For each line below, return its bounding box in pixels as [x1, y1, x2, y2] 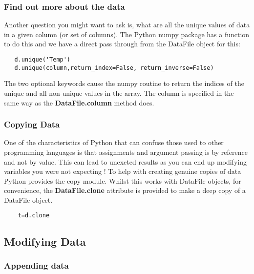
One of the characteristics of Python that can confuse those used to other [4, 137, 224, 148]
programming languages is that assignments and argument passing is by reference [4, 147, 248, 157]
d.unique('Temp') [14, 56, 71, 63]
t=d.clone [18, 212, 50, 219]
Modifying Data [4, 233, 86, 249]
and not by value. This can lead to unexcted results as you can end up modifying [4, 156, 247, 167]
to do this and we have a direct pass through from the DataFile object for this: [4, 39, 240, 49]
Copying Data [4, 118, 60, 130]
